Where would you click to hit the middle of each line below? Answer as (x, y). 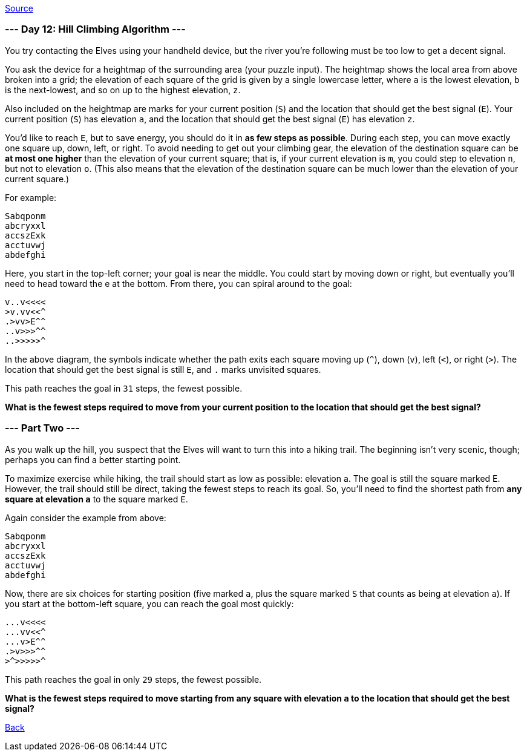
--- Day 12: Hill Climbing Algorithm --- (95, 29)
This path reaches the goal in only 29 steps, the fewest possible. (133, 679)
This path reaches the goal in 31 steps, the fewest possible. (124, 388)
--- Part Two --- (43, 428)
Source (19, 8)
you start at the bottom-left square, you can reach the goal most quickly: (149, 603)
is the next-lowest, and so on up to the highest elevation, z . (123, 90)
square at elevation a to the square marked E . (97, 499)
